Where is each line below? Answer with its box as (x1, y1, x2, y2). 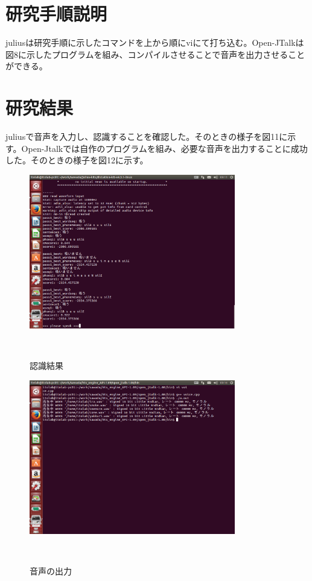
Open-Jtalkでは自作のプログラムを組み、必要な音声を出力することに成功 (21, 142, 308, 154)
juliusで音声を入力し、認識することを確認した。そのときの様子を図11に (5, 130, 288, 143)
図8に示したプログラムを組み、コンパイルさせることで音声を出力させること (5, 48, 305, 60)
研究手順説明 (5, 1, 107, 26)
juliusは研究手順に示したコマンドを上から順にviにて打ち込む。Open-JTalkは (5, 36, 304, 49)
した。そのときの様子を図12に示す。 (5, 154, 148, 166)
